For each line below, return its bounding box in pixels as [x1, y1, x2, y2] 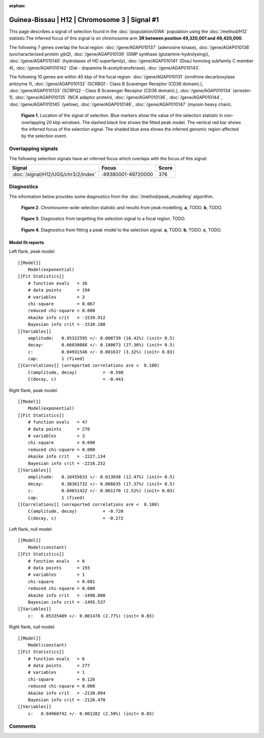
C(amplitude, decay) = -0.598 [27, 369, 124, 375]
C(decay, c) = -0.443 [27, 376, 124, 382]
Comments [9, 723, 36, 730]
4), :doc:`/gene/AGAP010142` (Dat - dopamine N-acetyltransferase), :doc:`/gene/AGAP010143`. [9, 65, 201, 71]
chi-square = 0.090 [27, 440, 95, 445]
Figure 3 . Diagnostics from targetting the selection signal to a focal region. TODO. [21, 216, 186, 221]
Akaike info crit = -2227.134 [27, 454, 106, 459]
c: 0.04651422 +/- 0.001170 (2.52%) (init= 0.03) [27, 488, 176, 493]
